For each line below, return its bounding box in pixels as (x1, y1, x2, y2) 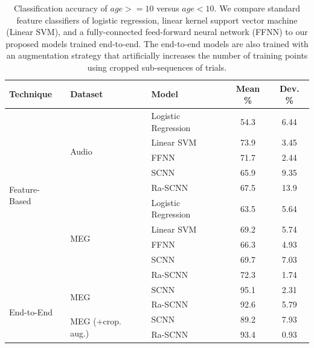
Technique (9, 88, 53, 100)
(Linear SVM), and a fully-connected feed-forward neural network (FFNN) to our (6, 25, 308, 38)
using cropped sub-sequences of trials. (87, 60, 227, 73)
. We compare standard (214, 2, 301, 14)
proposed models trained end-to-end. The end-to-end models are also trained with (5, 37, 309, 50)
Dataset (70, 88, 103, 100)
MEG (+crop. (70, 314, 121, 327)
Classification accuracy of (13, 2, 107, 14)
